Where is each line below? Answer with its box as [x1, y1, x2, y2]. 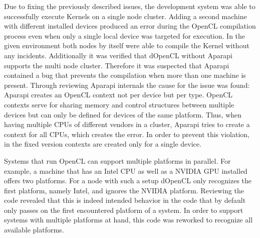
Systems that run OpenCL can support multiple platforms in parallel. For [4, 155, 231, 166]
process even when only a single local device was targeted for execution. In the [4, 30, 245, 41]
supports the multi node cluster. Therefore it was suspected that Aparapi [4, 60, 229, 70]
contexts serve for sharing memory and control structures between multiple [4, 99, 234, 109]
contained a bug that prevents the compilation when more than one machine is [4, 70, 246, 80]
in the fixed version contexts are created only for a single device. [4, 139, 201, 149]
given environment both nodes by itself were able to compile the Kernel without [4, 40, 249, 51]
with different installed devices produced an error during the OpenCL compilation [4, 21, 256, 31]
